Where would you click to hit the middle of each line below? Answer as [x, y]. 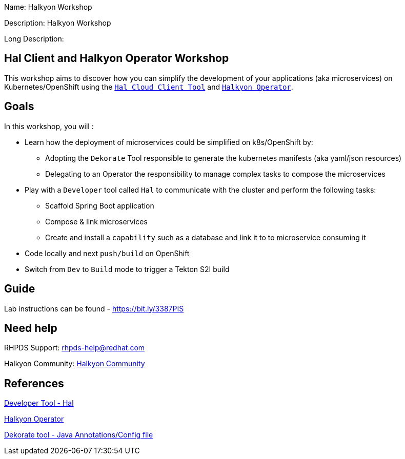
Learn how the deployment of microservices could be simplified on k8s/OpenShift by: [169, 142]
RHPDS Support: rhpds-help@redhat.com [75, 348]
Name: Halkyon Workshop [48, 7]
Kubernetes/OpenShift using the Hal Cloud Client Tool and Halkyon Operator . [149, 87]
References [34, 383]
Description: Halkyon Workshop [58, 23]
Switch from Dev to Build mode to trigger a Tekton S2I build [127, 269]
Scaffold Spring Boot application [100, 205]
